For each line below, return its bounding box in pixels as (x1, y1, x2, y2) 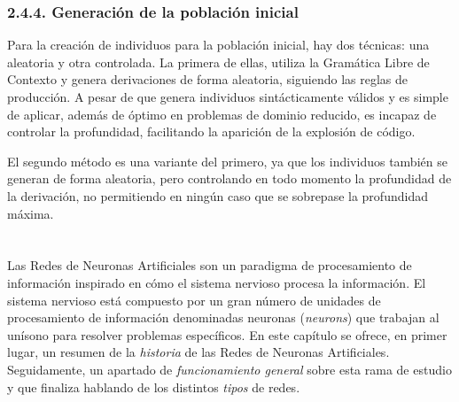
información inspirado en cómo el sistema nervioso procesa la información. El (7, 273, 426, 291)
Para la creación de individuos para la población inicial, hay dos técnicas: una (7, 35, 430, 54)
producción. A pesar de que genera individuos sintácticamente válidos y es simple (7, 88, 448, 105)
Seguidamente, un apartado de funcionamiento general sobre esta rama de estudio (7, 359, 452, 378)
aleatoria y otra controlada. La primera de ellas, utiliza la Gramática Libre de (7, 52, 430, 71)
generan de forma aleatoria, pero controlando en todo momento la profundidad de (7, 169, 452, 188)
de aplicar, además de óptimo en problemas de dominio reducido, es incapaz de (7, 104, 437, 123)
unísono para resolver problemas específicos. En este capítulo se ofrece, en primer (7, 325, 447, 344)
